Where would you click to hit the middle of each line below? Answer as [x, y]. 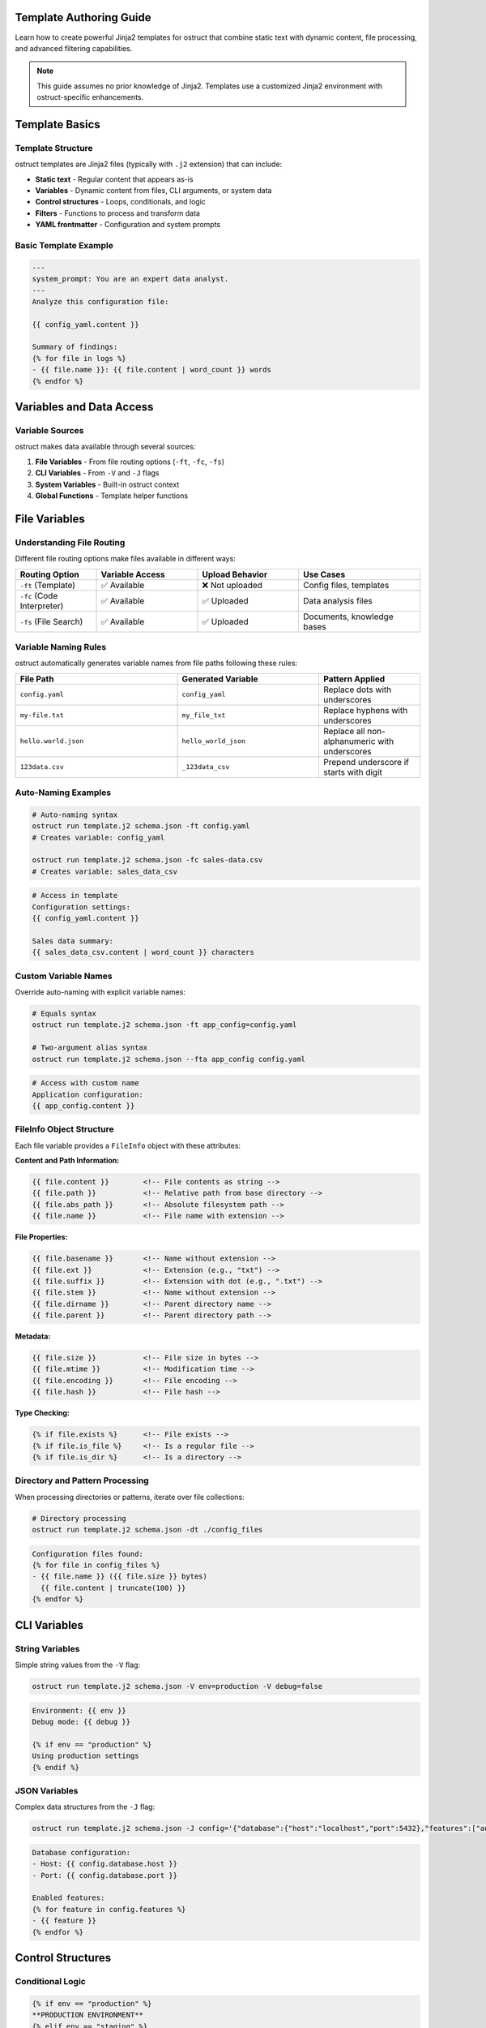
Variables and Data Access [84, 407]
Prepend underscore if [366, 762]
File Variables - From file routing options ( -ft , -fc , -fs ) [130, 462]
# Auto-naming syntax [75, 814]
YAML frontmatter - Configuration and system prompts [128, 225]
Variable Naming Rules [61, 647]
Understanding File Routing [70, 542]
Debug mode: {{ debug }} [81, 1721]
